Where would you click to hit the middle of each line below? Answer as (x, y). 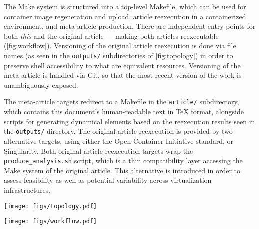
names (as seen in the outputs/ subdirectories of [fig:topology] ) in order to (119, 55)
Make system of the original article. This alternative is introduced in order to (122, 170)
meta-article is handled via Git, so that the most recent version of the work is (123, 75)
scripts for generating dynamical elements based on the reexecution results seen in (129, 121)
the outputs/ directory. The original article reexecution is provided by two (118, 131)
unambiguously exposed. (41, 85)
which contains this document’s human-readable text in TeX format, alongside (124, 112)
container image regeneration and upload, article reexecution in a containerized (125, 16)
